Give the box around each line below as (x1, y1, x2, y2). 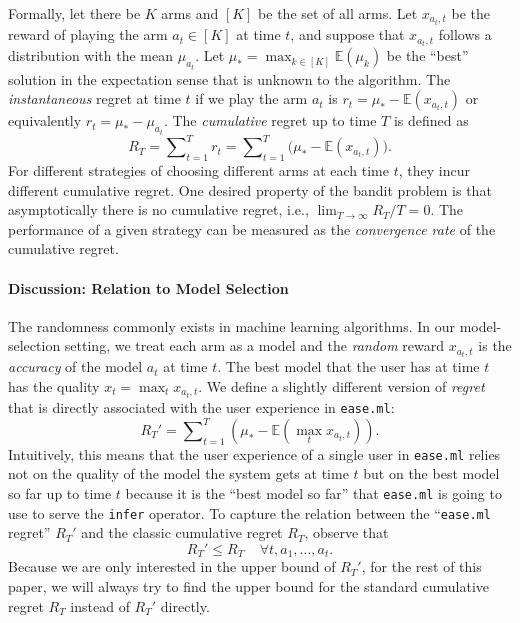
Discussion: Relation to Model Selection (8, 277, 289, 298)
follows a (438, 24, 492, 45)
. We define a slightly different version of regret (198, 376, 485, 396)
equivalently (8, 110, 82, 131)
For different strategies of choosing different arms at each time (8, 159, 389, 180)
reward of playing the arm (8, 24, 168, 45)
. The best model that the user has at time (217, 356, 480, 377)
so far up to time (8, 483, 112, 503)
